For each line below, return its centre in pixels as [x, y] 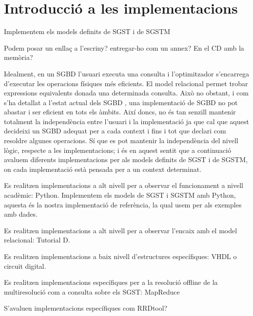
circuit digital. [25, 266]
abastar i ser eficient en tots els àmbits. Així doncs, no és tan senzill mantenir [120, 112]
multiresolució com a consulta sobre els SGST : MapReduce [92, 291]
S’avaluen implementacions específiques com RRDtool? [86, 308]
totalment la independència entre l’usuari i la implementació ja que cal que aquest [126, 121]
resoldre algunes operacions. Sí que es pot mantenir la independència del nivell [121, 140]
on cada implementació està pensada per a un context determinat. [103, 169]
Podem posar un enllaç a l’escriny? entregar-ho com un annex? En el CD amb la [124, 47]
